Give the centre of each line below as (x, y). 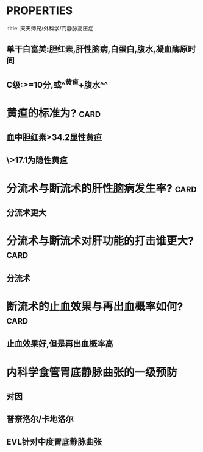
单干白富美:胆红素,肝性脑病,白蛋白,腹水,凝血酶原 (97, 49)
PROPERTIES (40, 11)
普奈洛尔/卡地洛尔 (40, 419)
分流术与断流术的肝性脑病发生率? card (101, 188)
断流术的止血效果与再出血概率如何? (95, 307)
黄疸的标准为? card (54, 113)
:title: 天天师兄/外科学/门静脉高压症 (50, 28)
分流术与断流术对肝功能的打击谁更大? (100, 241)
